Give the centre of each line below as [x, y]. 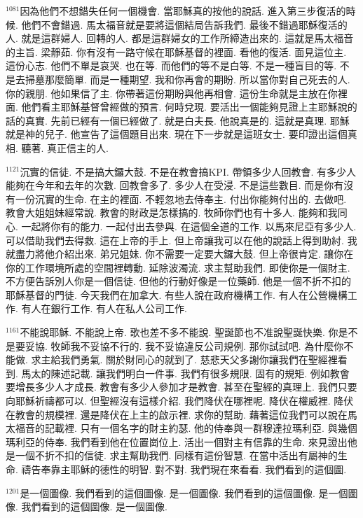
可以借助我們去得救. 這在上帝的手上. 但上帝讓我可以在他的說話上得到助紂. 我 [181, 240]
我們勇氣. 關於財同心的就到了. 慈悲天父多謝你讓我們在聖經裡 [199, 359]
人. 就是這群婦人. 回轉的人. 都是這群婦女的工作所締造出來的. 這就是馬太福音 [180, 38]
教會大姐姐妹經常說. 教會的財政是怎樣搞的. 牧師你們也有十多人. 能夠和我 [172, 212]
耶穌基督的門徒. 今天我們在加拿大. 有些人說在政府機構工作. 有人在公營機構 [177, 294]
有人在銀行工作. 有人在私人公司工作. [104, 308]
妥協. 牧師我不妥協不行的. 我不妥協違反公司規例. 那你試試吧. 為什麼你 [184, 345]
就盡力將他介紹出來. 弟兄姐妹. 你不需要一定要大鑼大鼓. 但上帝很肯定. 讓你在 [180, 254]
